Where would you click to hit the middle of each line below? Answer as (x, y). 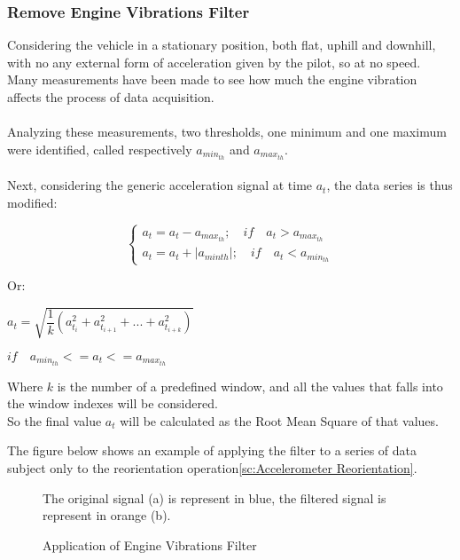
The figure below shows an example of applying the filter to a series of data (212, 450)
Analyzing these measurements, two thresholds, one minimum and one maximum (227, 132)
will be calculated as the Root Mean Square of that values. (279, 420)
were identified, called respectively (100, 149)
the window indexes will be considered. (113, 403)
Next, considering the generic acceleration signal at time (160, 185)
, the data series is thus (390, 185)
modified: (32, 203)
